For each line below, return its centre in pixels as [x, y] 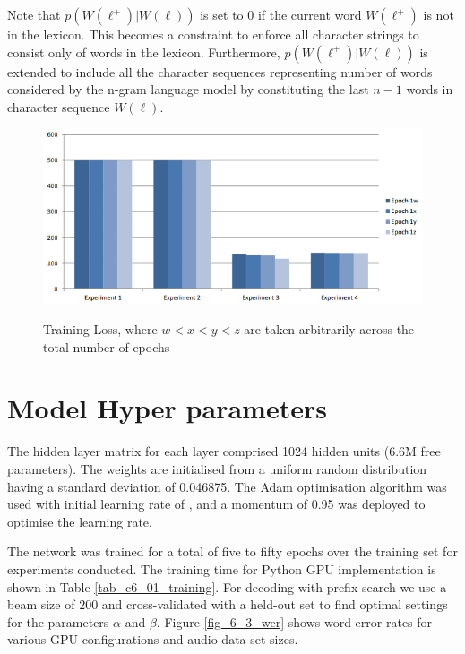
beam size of [41, 604]
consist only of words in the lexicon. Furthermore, [144, 52]
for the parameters [58, 621]
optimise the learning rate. [80, 521]
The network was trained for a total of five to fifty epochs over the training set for [232, 551]
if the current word [310, 14]
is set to [222, 14]
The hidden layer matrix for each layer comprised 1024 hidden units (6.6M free [224, 451]
